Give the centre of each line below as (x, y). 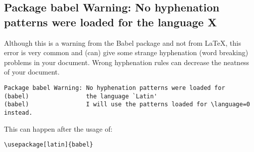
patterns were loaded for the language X (111, 22)
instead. (18, 113)
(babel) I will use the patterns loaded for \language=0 (127, 105)
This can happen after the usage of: (58, 128)
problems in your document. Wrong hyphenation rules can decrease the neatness (127, 62)
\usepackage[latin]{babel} (49, 145)
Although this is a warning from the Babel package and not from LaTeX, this (123, 42)
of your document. (32, 72)
